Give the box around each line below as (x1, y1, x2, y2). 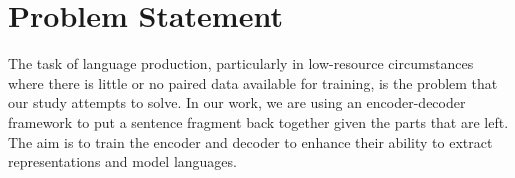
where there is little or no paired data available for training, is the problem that (8, 72, 498, 93)
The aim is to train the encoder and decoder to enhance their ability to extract (8, 131, 493, 152)
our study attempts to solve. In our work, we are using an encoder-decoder (8, 92, 466, 113)
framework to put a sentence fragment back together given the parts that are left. (8, 111, 509, 132)
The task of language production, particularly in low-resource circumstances (8, 53, 474, 74)
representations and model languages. (8, 151, 237, 172)
